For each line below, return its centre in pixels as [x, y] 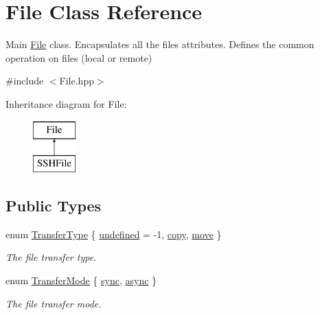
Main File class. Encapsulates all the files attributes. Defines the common [160, 44]
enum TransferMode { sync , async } [81, 280]
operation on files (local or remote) [79, 57]
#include [25, 81]
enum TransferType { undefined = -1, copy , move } [114, 234]
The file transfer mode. [54, 303]
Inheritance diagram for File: [66, 103]
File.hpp [77, 81]
